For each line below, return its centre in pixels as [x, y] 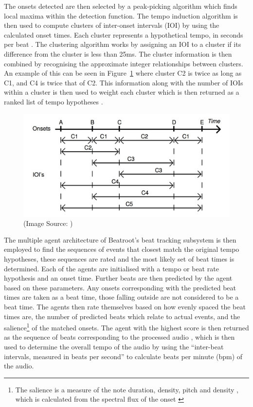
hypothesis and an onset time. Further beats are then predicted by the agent [118, 278]
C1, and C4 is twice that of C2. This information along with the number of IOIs [124, 82]
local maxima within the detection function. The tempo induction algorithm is [121, 15]
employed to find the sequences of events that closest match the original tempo [122, 249]
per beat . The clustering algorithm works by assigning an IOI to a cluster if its [123, 44]
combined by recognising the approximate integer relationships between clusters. [124, 63]
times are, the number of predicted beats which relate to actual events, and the [122, 316]
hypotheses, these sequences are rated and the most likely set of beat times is [119, 259]
